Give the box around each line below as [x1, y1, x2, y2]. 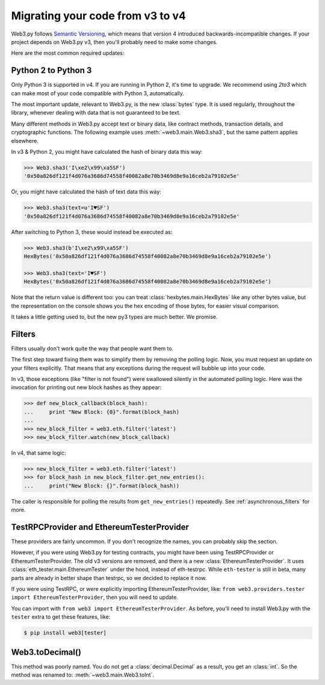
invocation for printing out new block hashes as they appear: [11, 384, 162, 391]
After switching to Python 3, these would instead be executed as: [11, 228, 173, 235]
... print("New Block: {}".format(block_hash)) [23, 482, 180, 489]
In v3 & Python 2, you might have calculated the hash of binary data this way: [11, 148, 203, 155]
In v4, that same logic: [11, 449, 66, 456]
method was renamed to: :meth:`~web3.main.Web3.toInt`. [11, 671, 155, 678]
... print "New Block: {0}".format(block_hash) [23, 408, 180, 415]
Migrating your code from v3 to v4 [11, 9, 187, 22]
